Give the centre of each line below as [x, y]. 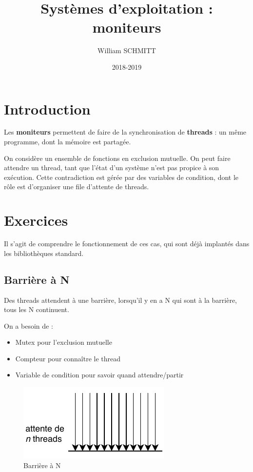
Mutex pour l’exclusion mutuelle [64, 342]
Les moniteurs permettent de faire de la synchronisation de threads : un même [125, 132]
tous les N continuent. [37, 309]
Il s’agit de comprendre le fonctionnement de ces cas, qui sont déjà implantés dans [127, 244]
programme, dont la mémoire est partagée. [68, 142]
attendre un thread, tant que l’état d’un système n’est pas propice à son [112, 167]
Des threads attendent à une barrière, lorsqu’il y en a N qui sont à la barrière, [120, 300]
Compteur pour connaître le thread [68, 358]
